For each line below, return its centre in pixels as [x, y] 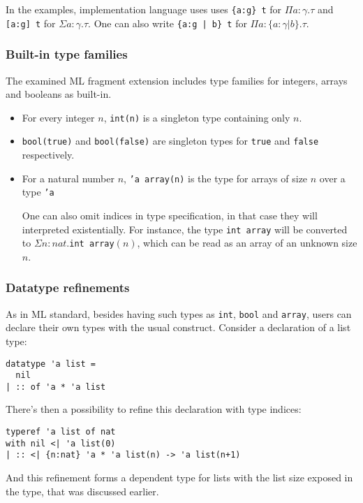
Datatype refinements [68, 287]
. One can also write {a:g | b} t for [168, 23]
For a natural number [68, 178]
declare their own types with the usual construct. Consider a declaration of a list [178, 327]
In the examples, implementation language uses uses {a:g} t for [144, 9]
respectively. [48, 155]
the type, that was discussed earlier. [82, 491]
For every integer [58, 117]
